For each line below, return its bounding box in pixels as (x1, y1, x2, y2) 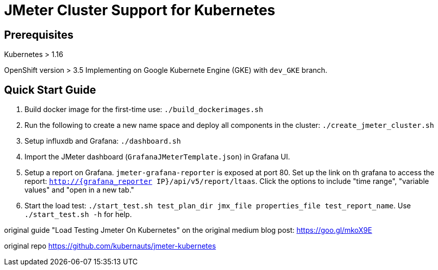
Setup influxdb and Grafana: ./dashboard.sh (24, 137, 181, 146)
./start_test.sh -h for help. (24, 210, 132, 219)
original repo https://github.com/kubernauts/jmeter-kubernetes (4, 241, 216, 251)
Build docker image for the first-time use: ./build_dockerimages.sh (24, 105, 263, 114)
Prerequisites (4, 28, 73, 41)
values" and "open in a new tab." (24, 185, 135, 195)
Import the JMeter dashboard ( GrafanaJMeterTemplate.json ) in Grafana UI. (24, 152, 290, 161)
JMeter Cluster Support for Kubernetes (4, 2, 275, 19)
